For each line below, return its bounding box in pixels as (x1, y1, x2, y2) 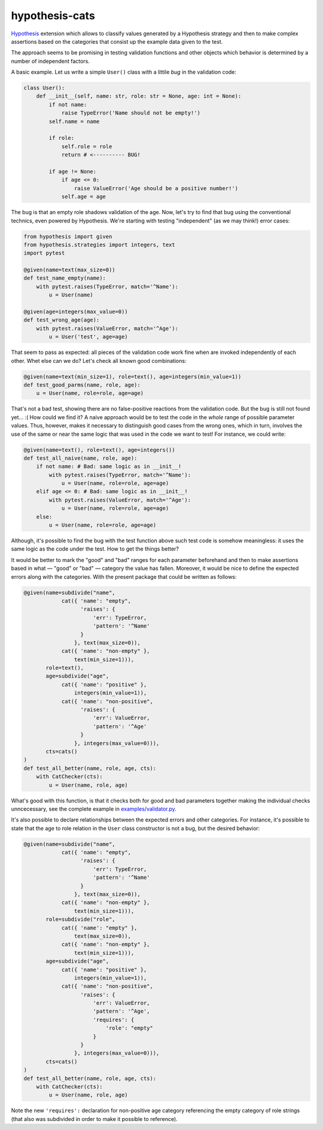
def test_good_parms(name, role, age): (23, 381, 141, 388)
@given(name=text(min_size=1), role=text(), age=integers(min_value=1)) (23, 373, 242, 380)
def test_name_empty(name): (23, 275, 106, 282)
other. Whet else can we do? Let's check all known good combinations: (11, 357, 187, 364)
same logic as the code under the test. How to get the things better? (11, 545, 179, 552)
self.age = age (61, 193, 106, 200)
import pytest (23, 250, 65, 256)
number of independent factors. (11, 57, 90, 65)
